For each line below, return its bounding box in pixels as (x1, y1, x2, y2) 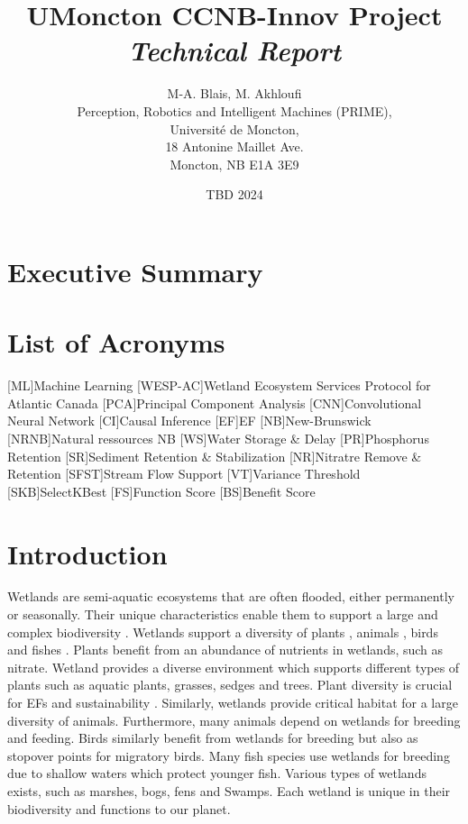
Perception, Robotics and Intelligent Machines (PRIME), (77, 101, 392, 120)
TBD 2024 (206, 185, 263, 204)
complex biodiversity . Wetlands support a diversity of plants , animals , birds (7, 622, 438, 641)
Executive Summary (7, 252, 263, 289)
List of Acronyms (7, 324, 225, 361)
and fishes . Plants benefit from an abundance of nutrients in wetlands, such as (7, 640, 444, 659)
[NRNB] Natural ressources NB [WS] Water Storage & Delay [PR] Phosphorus (7, 428, 429, 447)
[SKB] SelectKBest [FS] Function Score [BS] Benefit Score (7, 481, 316, 500)
